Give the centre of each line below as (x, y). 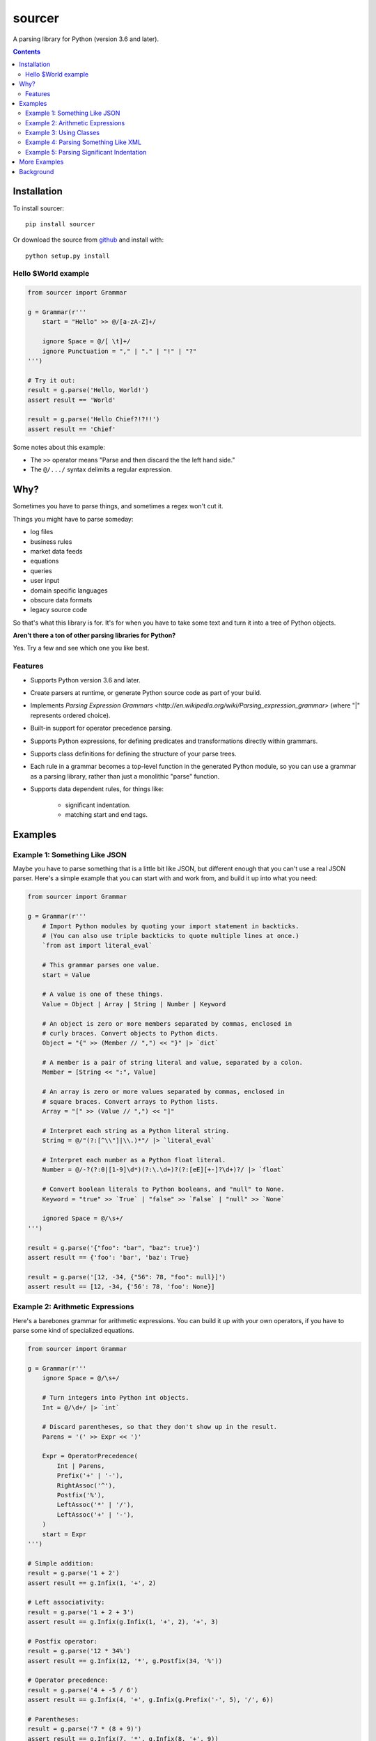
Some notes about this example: (59, 447)
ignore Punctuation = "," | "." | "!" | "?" (119, 351)
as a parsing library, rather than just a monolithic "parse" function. (125, 776)
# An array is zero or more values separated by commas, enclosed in (163, 1092)
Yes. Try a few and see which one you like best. (81, 648)
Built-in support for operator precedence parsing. (101, 728)
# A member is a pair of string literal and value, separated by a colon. (172, 1063)
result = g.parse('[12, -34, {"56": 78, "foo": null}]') (127, 1277)
